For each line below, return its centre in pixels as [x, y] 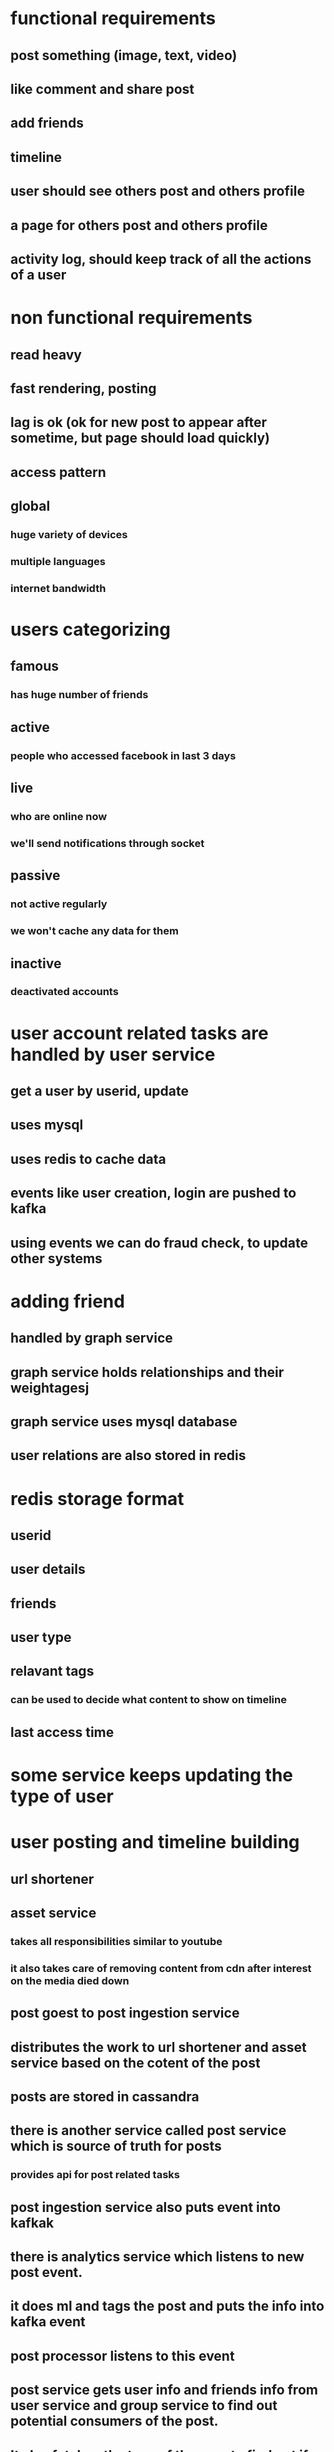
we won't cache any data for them [94, 931]
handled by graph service [91, 1338]
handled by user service [113, 1054]
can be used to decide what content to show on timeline [148, 1700]
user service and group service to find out [144, 2405]
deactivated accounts [64, 992]
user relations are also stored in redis [128, 1455]
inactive [36, 963]
